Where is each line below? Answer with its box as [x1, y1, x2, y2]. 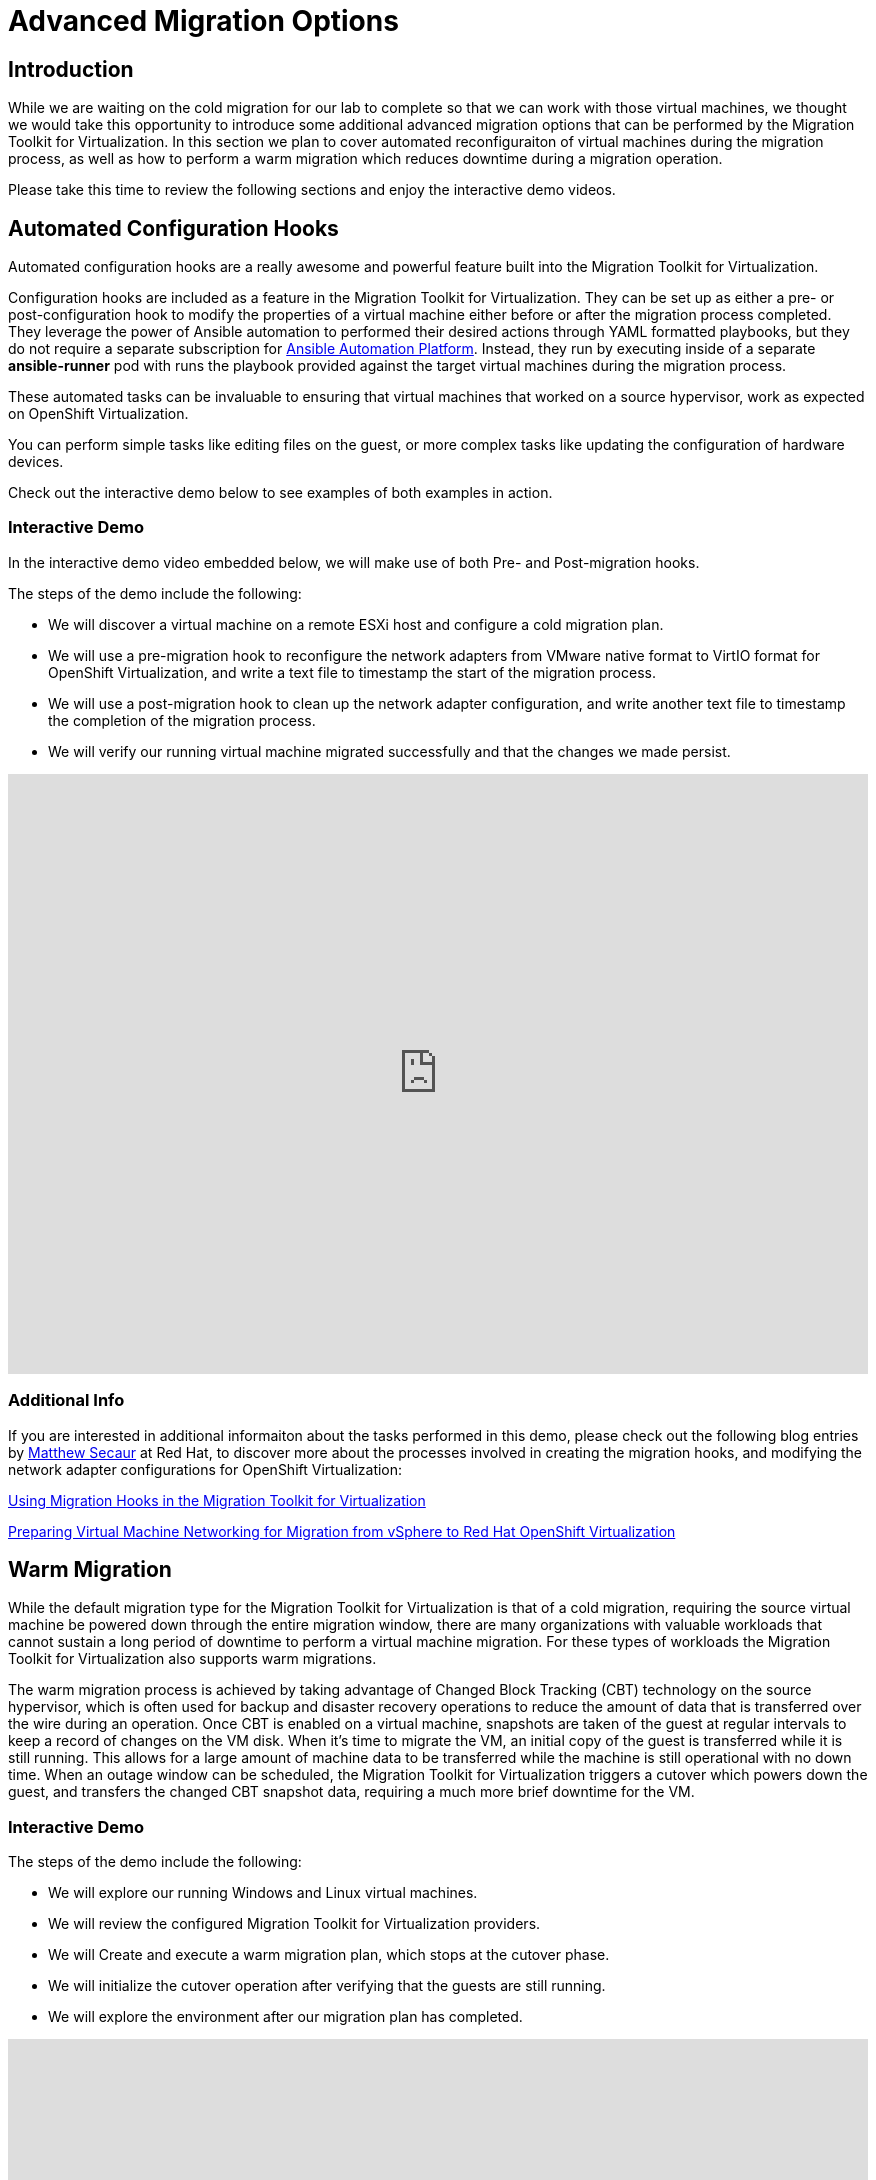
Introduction [8, 56, 134, 82]
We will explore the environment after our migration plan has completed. [48, 2008, 523, 2026]
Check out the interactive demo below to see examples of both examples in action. [8, 484, 553, 502]
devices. [8, 453, 64, 471]
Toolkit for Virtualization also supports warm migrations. [8, 1650, 377, 1668]
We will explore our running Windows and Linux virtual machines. [48, 1884, 478, 1902]
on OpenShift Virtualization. [8, 405, 189, 423]
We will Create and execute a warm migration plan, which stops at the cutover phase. [48, 1946, 610, 1964]
